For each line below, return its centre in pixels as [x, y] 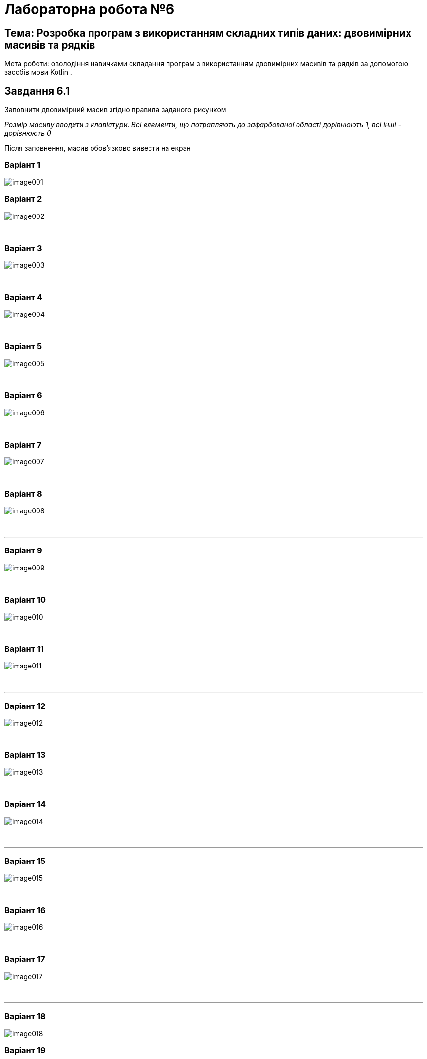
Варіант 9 [23, 551]
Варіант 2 [23, 199]
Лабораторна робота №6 [90, 9]
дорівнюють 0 [28, 133]
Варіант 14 [25, 804]
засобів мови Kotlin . [38, 72]
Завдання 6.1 [37, 91]
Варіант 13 [25, 755]
